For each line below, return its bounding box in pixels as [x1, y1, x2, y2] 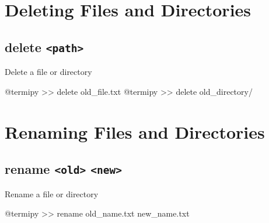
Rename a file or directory [5, 187, 99, 200]
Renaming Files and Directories [5, 119, 265, 143]
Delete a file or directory [5, 66, 92, 78]
